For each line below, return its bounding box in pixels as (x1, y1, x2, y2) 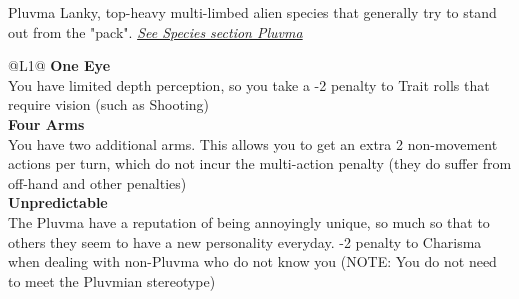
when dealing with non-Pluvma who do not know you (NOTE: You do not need (8, 251, 497, 272)
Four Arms (8, 113, 85, 134)
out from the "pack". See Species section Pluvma (8, 21, 303, 42)
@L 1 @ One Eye (8, 55, 111, 76)
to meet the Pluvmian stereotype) (8, 270, 216, 291)
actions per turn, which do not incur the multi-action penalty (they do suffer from (8, 153, 512, 174)
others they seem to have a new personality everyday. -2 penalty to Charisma (8, 231, 482, 252)
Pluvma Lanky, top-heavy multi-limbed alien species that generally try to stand (8, 2, 497, 22)
